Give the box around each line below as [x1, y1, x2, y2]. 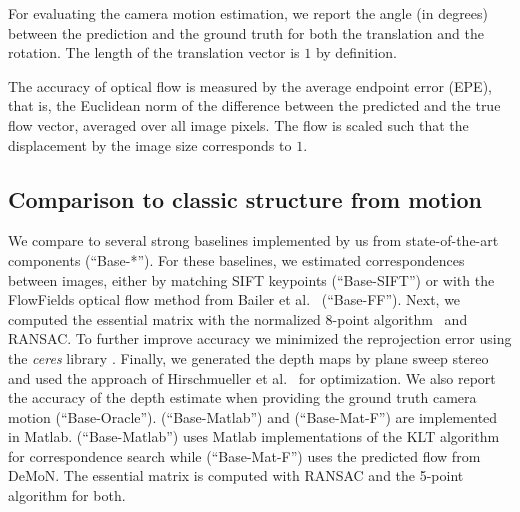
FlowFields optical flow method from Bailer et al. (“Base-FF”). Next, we [8, 289, 461, 310]
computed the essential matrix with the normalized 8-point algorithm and [8, 308, 468, 329]
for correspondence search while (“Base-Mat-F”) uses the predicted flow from [8, 445, 481, 466]
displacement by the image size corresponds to [8, 134, 292, 155]
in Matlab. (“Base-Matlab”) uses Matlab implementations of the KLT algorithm [8, 426, 500, 447]
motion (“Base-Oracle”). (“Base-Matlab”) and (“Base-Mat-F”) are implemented [8, 406, 498, 427]
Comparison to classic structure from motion [8, 183, 482, 214]
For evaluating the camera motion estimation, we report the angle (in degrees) [8, 3, 489, 23]
